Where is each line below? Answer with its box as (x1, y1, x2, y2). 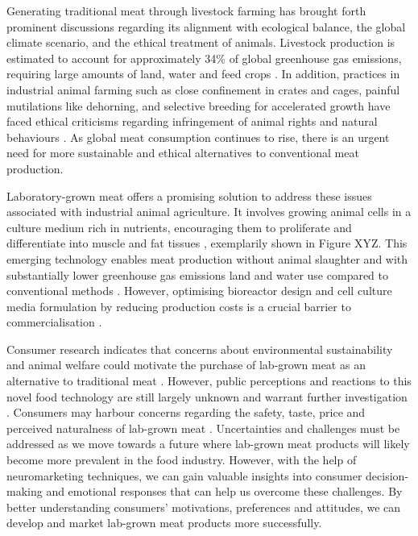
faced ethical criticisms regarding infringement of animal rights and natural (6, 113, 378, 130)
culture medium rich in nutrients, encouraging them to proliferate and (6, 218, 352, 235)
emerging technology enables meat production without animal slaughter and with (6, 250, 408, 267)
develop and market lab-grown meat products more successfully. (6, 514, 322, 531)
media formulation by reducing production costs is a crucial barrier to (6, 297, 351, 314)
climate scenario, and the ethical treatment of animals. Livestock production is (6, 34, 395, 51)
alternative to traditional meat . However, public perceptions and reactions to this (6, 372, 412, 389)
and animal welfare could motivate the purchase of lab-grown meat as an (6, 356, 366, 373)
